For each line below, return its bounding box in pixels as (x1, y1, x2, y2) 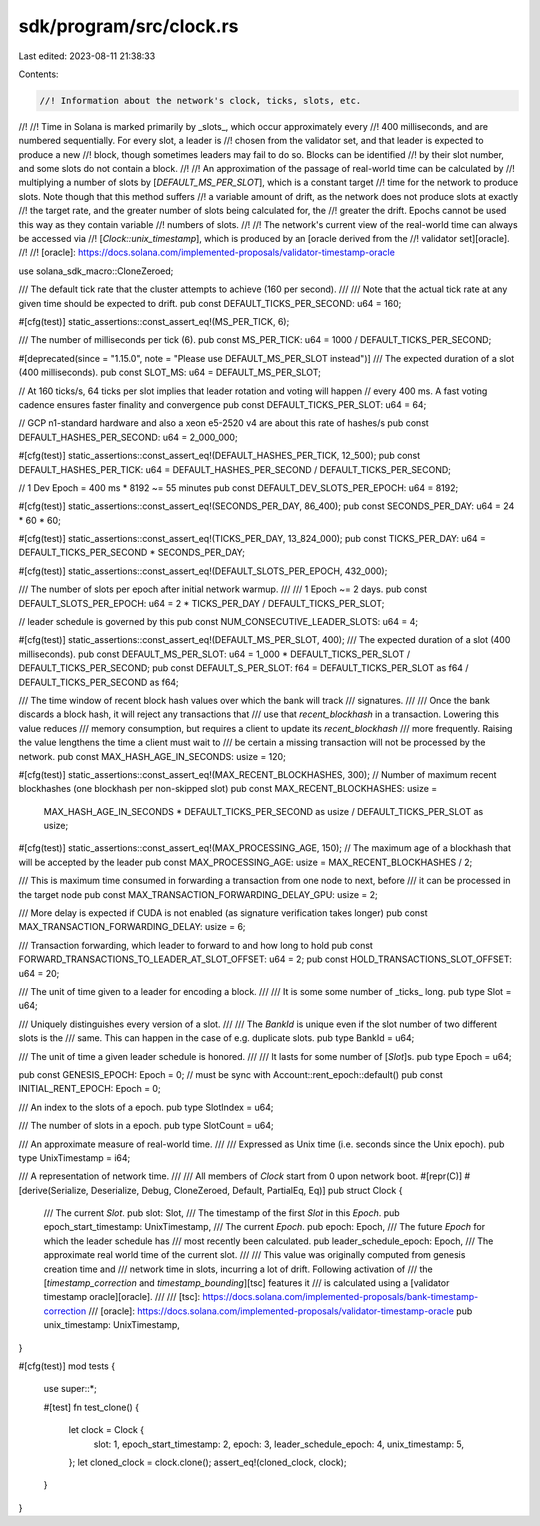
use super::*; (43, 1383, 97, 1395)
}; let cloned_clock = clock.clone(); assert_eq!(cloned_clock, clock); (68, 1456, 347, 1468)
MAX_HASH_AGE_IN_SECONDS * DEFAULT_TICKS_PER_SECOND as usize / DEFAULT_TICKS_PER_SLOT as (43, 805, 484, 817)
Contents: (18, 68, 59, 80)
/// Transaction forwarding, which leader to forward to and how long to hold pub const (18, 939, 374, 951)
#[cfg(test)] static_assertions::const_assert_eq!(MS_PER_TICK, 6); (18, 315, 290, 327)
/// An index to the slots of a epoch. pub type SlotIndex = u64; (18, 1101, 274, 1113)
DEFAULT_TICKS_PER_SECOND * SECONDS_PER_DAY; (18, 546, 245, 559)
